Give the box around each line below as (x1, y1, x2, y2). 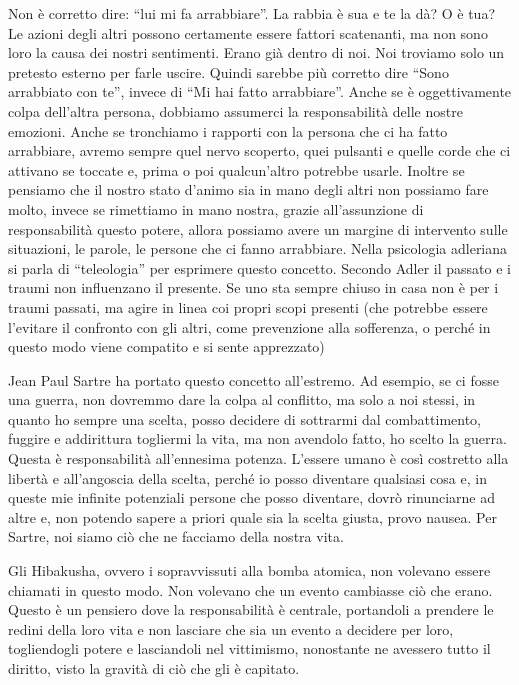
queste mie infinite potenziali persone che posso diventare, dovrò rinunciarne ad (8, 487, 496, 508)
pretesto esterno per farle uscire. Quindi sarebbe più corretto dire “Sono (8, 61, 449, 82)
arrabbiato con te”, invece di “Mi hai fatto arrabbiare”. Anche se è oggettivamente (8, 81, 512, 102)
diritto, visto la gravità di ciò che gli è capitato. (8, 658, 300, 678)
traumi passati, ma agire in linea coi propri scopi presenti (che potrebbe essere (8, 296, 488, 317)
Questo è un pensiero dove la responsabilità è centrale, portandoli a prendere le (8, 599, 494, 620)
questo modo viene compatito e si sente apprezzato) (8, 336, 325, 357)
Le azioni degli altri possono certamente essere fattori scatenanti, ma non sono (8, 22, 488, 43)
